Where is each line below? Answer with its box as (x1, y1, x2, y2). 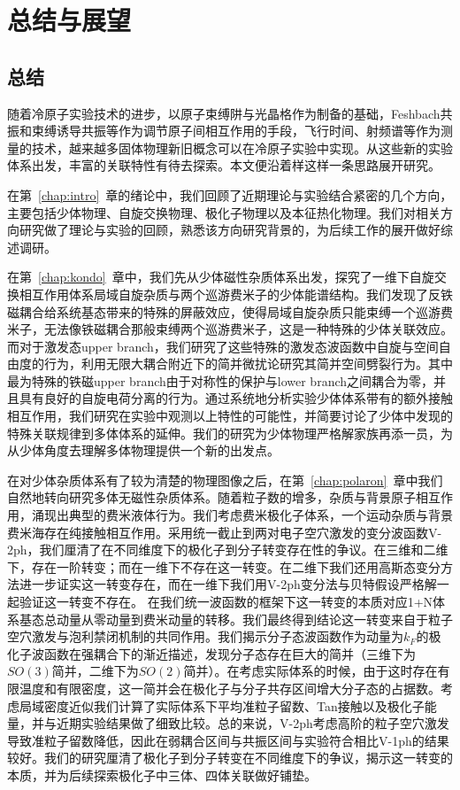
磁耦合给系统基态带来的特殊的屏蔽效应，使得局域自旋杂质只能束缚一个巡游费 (7, 302, 453, 321)
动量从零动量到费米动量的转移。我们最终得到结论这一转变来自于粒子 (56, 609, 453, 628)
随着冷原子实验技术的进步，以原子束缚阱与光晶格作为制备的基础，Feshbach (7, 104, 441, 122)
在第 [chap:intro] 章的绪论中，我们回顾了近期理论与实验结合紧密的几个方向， (7, 185, 453, 204)
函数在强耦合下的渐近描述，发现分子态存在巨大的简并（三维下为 (43, 644, 416, 662)
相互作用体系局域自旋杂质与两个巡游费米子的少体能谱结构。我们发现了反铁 (19, 284, 453, 303)
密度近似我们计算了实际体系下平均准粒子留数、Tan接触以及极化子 (43, 696, 425, 715)
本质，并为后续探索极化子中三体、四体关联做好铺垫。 (7, 765, 317, 784)
